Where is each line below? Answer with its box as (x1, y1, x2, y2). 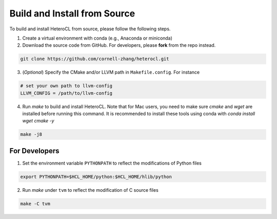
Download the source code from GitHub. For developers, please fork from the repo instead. (22, 42, 216, 48)
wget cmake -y (22, 118, 54, 124)
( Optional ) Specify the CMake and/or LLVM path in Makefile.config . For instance (22, 69, 200, 76)
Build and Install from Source (9, 8, 135, 19)
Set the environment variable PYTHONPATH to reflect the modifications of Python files (22, 160, 202, 166)
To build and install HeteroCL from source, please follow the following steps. (9, 26, 171, 32)
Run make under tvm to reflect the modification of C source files (22, 187, 159, 193)
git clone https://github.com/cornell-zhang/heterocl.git (20, 56, 169, 62)
